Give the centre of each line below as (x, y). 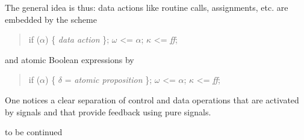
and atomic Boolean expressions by (70, 59)
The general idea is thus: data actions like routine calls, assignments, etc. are (147, 7)
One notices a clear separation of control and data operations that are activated (152, 99)
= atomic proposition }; (108, 80)
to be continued (34, 132)
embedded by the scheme (51, 19)
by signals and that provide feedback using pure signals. (108, 111)
